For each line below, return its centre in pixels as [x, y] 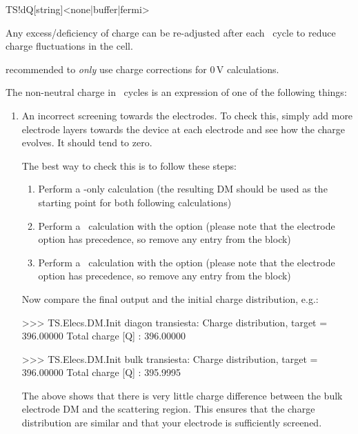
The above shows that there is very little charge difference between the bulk [182, 395]
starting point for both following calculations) [135, 202]
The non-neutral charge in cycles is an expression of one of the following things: [176, 92]
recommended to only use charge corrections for [106, 69]
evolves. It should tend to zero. [87, 142]
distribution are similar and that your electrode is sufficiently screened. [172, 423]
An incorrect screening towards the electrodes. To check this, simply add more [187, 115]
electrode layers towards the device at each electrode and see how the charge [183, 129]
